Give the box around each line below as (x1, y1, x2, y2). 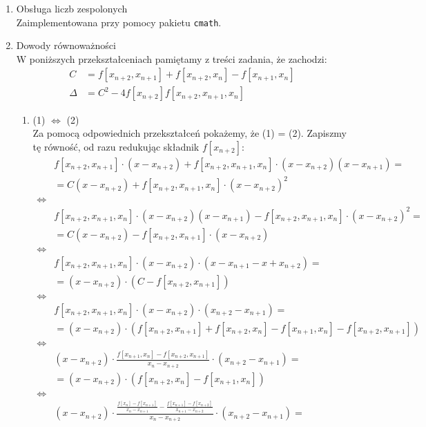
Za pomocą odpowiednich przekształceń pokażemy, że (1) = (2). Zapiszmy (32, 126, 347, 140)
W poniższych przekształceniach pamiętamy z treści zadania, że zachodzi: (16, 51, 327, 66)
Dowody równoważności (16, 38, 116, 53)
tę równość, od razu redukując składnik (32, 139, 200, 153)
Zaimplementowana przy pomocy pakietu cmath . (16, 15, 222, 29)
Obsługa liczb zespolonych (16, 1, 128, 15)
